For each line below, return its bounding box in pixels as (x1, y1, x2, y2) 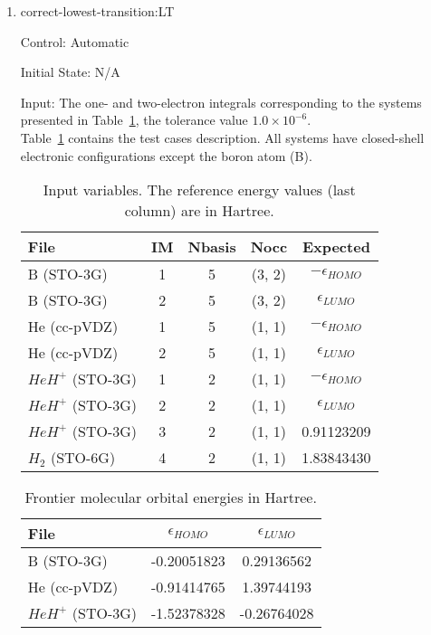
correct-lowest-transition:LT (20, 2, 175, 20)
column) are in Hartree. (124, 200, 274, 222)
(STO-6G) (50, 447, 116, 469)
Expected (302, 236, 370, 258)
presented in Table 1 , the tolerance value (20, 110, 248, 129)
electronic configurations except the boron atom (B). (20, 146, 312, 165)
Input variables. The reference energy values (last (43, 179, 356, 201)
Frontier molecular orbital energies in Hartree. (24, 487, 317, 508)
